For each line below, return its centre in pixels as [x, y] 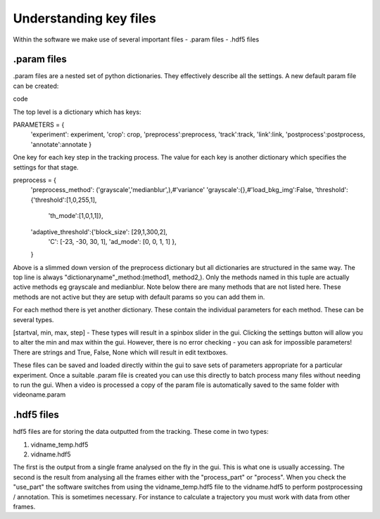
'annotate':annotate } [61, 144]
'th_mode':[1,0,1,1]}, [76, 216]
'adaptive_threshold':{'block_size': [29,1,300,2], [99, 231]
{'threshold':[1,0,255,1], [64, 200]
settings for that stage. [46, 167]
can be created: [36, 86]
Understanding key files [84, 18]
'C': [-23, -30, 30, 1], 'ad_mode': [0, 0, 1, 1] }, [112, 241]
